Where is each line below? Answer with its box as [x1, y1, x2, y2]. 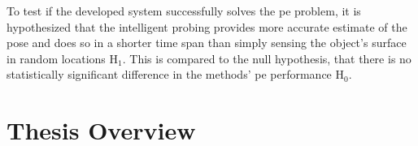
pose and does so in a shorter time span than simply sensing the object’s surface [7, 34, 407, 51]
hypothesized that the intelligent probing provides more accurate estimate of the [7, 18, 407, 35]
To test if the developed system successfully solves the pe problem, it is [7, 2, 361, 19]
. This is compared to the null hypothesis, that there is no [122, 49, 411, 67]
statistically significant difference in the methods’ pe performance [7, 66, 332, 83]
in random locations [7, 49, 106, 67]
